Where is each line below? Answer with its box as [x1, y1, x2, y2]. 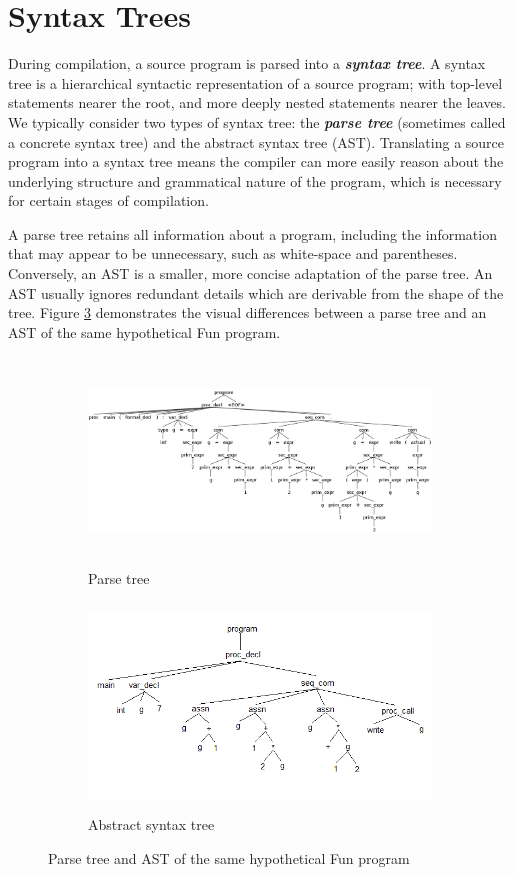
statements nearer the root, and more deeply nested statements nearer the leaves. [8, 92, 507, 113]
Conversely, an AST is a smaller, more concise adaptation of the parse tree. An [8, 263, 493, 284]
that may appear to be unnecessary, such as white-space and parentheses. [8, 243, 458, 264]
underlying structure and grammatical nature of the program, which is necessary [8, 170, 502, 191]
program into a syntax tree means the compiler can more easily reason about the [8, 151, 504, 172]
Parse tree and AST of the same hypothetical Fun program [48, 847, 410, 868]
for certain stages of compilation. [8, 190, 209, 211]
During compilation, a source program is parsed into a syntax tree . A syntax [8, 53, 486, 74]
